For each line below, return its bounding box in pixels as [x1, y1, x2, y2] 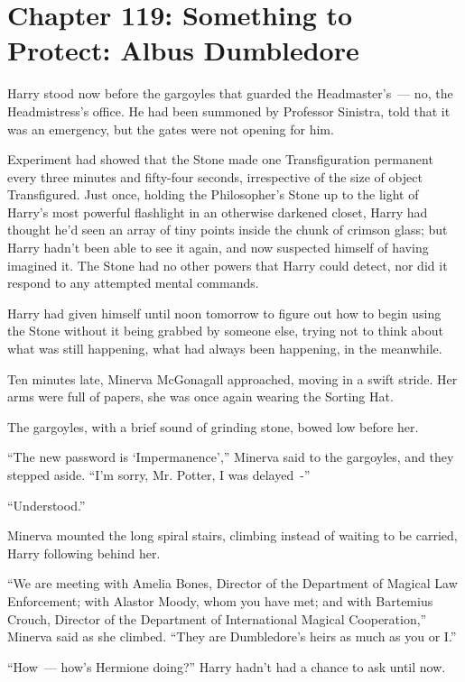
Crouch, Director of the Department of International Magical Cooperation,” [7, 609, 427, 628]
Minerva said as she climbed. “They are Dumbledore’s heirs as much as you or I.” [7, 627, 457, 646]
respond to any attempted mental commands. [7, 273, 259, 292]
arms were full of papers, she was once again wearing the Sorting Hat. [7, 387, 394, 406]
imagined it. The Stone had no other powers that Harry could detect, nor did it [7, 255, 448, 274]
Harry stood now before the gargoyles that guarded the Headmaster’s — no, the [7, 84, 453, 103]
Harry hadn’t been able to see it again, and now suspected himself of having [7, 238, 429, 257]
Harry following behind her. [7, 543, 161, 562]
